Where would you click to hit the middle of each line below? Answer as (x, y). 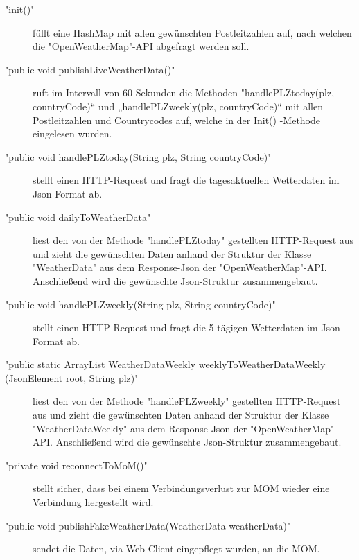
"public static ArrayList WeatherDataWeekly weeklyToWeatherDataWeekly (165, 364)
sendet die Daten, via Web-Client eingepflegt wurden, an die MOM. (176, 549)
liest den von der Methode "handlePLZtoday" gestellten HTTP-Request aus (193, 240)
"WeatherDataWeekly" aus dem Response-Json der (140, 428)
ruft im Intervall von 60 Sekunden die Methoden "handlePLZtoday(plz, (184, 93)
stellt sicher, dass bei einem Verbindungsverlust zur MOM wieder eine (181, 488)
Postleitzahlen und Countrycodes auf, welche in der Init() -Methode (177, 120)
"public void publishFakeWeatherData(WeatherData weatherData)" (148, 525)
